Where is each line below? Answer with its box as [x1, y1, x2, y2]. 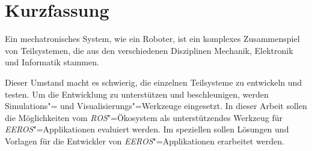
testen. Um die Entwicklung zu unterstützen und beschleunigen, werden [5, 87, 269, 100]
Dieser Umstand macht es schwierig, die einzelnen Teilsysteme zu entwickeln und [5, 75, 302, 88]
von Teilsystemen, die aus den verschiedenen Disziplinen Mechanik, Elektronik [5, 44, 293, 56]
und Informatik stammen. [5, 56, 99, 68]
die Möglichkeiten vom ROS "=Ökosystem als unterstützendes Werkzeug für [5, 111, 283, 123]
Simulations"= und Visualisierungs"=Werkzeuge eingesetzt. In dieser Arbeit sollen [5, 99, 307, 112]
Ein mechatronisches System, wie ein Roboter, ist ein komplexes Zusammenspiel [5, 32, 300, 45]
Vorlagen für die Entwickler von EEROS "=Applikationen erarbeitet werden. [5, 134, 284, 147]
